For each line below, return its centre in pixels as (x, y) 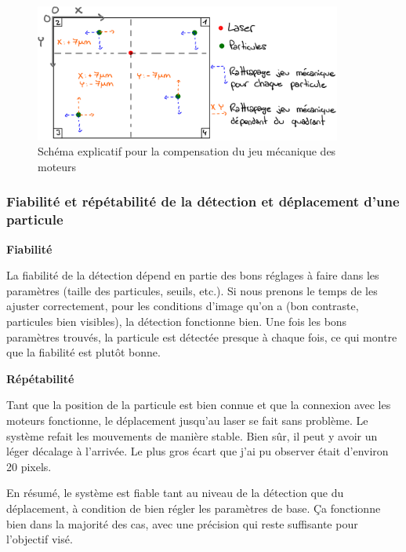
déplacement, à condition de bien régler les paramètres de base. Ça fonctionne (194, 508)
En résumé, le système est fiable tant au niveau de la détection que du (175, 493)
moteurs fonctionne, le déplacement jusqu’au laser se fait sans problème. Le (187, 420)
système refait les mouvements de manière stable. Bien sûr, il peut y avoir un (192, 435)
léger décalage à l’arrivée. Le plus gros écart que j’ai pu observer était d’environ (198, 451)
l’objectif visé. (40, 539)
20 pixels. (29, 466)
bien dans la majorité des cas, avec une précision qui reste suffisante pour (182, 523)
